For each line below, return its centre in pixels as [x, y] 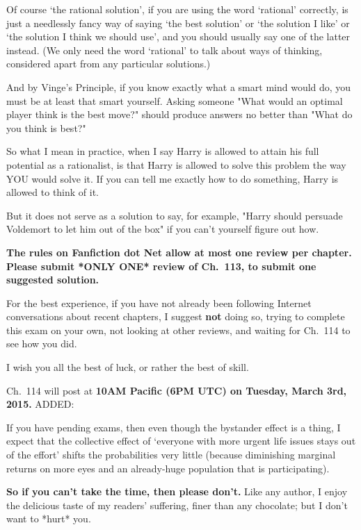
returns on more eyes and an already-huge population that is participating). [168, 468]
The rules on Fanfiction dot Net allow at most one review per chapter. [179, 252]
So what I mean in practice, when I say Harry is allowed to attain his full [163, 151]
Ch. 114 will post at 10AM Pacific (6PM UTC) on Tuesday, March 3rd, [177, 390]
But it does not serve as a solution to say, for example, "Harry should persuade [175, 215]
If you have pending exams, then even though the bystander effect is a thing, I [174, 427]
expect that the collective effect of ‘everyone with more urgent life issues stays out [181, 441]
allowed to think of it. [53, 192]
